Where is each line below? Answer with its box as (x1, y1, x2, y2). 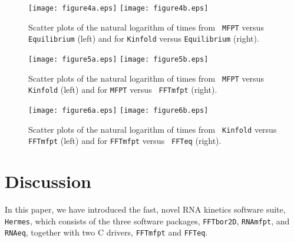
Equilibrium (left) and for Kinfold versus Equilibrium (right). (28, 32, 259, 45)
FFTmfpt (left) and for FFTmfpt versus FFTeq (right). (28, 135, 222, 147)
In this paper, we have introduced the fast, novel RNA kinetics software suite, (5, 203, 286, 216)
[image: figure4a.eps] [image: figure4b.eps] (28, 4, 209, 12)
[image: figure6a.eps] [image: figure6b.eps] (28, 106, 209, 115)
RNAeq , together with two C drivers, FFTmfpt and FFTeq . (5, 226, 208, 238)
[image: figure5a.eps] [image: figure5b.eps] (28, 55, 209, 63)
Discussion (5, 169, 91, 193)
